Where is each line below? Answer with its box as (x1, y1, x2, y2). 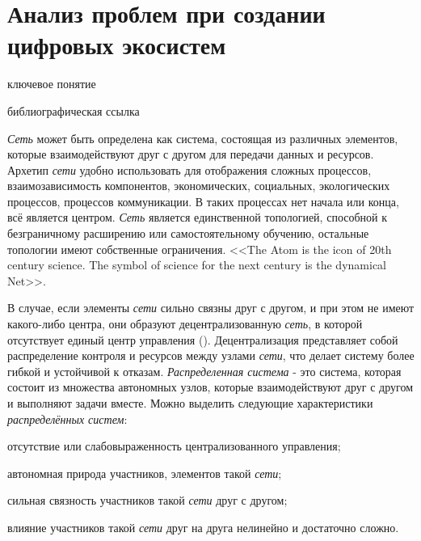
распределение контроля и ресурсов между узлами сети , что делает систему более (7, 347, 415, 364)
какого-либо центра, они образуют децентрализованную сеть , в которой (7, 315, 363, 332)
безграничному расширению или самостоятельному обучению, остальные (7, 225, 369, 242)
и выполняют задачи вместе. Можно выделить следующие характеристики (7, 395, 373, 411)
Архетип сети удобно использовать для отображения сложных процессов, (7, 161, 372, 178)
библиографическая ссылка (7, 102, 140, 119)
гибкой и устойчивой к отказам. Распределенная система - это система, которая (7, 362, 402, 379)
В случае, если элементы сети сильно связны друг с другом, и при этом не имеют (7, 299, 415, 316)
